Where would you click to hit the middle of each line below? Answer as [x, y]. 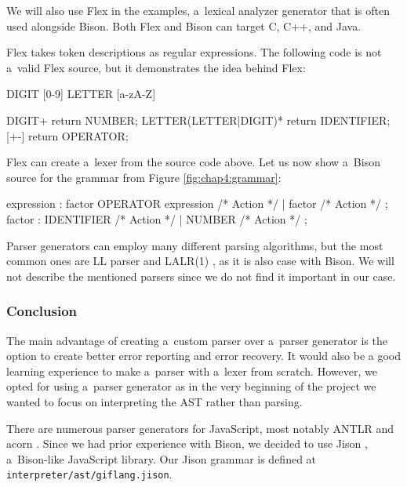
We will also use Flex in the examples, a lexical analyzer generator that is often [198, 10]
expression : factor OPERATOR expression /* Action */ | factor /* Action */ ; [197, 204]
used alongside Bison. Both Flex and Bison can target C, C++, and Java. [184, 25]
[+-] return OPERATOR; [67, 135]
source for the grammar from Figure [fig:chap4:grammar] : [144, 177]
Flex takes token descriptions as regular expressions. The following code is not [194, 52]
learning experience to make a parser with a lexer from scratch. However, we [192, 371]
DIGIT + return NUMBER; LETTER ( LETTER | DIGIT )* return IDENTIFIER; [198, 120]
